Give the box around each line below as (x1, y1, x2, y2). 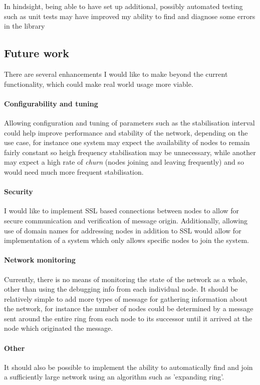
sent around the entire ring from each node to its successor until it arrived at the (4, 313, 252, 323)
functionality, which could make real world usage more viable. (4, 78, 193, 89)
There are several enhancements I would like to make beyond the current (4, 68, 228, 79)
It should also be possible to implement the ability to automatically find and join (4, 361, 253, 372)
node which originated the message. (4, 323, 113, 333)
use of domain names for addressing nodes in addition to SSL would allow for (4, 225, 241, 235)
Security (4, 186, 33, 197)
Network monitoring (4, 254, 76, 265)
